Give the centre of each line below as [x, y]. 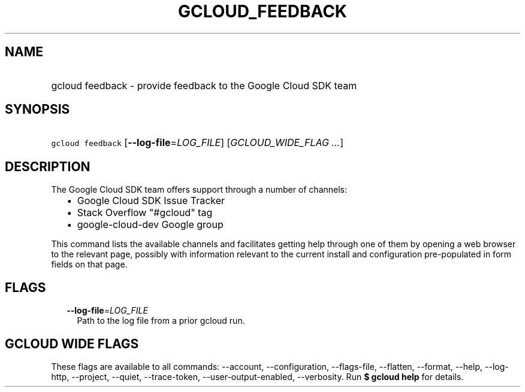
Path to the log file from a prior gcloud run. [161, 321]
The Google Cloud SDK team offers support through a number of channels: [199, 190]
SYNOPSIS [37, 110]
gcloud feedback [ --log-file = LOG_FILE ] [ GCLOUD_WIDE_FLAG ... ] [197, 143]
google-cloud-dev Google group [150, 225]
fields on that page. [89, 265]
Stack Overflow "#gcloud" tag [145, 213]
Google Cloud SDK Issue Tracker [151, 201]
